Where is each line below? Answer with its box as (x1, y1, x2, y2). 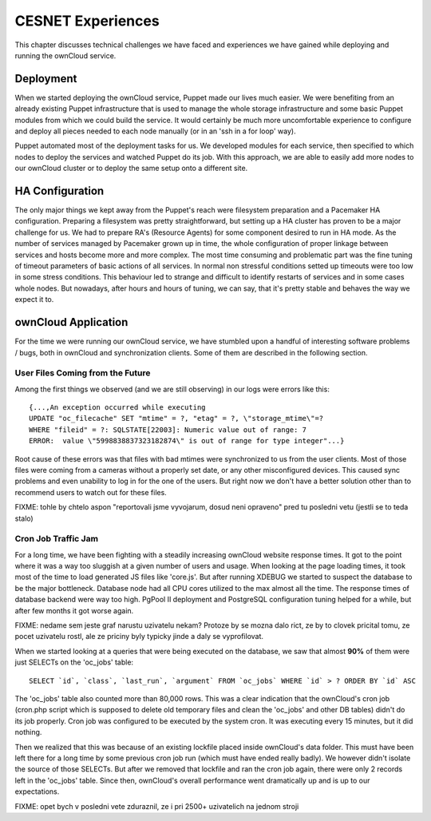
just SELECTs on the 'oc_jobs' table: (14, 657, 134, 667)
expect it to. (14, 295, 54, 304)
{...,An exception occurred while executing (29, 403, 207, 412)
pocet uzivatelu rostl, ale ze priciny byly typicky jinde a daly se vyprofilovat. (14, 632, 263, 641)
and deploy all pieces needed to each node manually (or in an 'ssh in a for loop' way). (14, 126, 296, 136)
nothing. (14, 728, 42, 737)
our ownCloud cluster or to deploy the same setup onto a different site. (14, 164, 248, 173)
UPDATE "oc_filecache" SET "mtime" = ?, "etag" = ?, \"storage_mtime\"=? (29, 414, 324, 423)
